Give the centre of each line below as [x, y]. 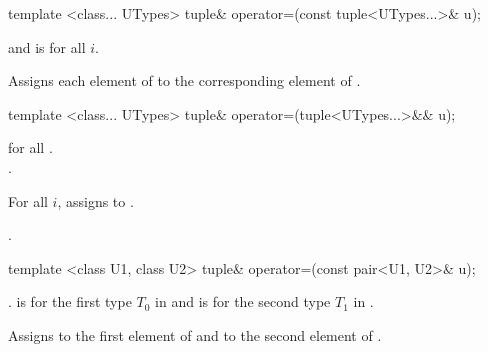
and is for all [47, 46]
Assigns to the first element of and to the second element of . [195, 334]
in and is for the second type [243, 301]
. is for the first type [70, 301]
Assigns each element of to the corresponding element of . [184, 80]
